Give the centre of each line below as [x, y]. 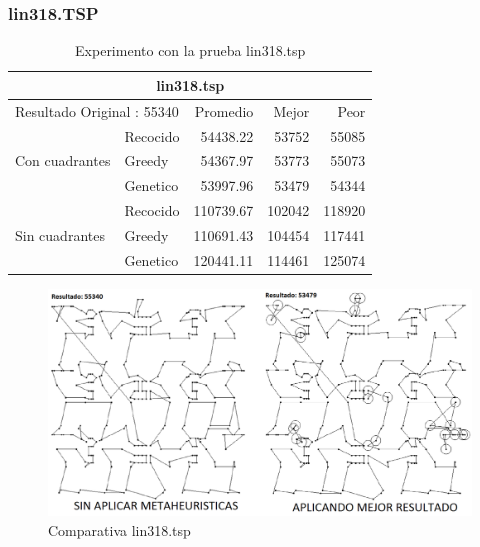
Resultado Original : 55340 [97, 110]
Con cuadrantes [63, 160]
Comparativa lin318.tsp [119, 529]
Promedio [224, 110]
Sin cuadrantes [60, 234]
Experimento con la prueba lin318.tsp [190, 50]
